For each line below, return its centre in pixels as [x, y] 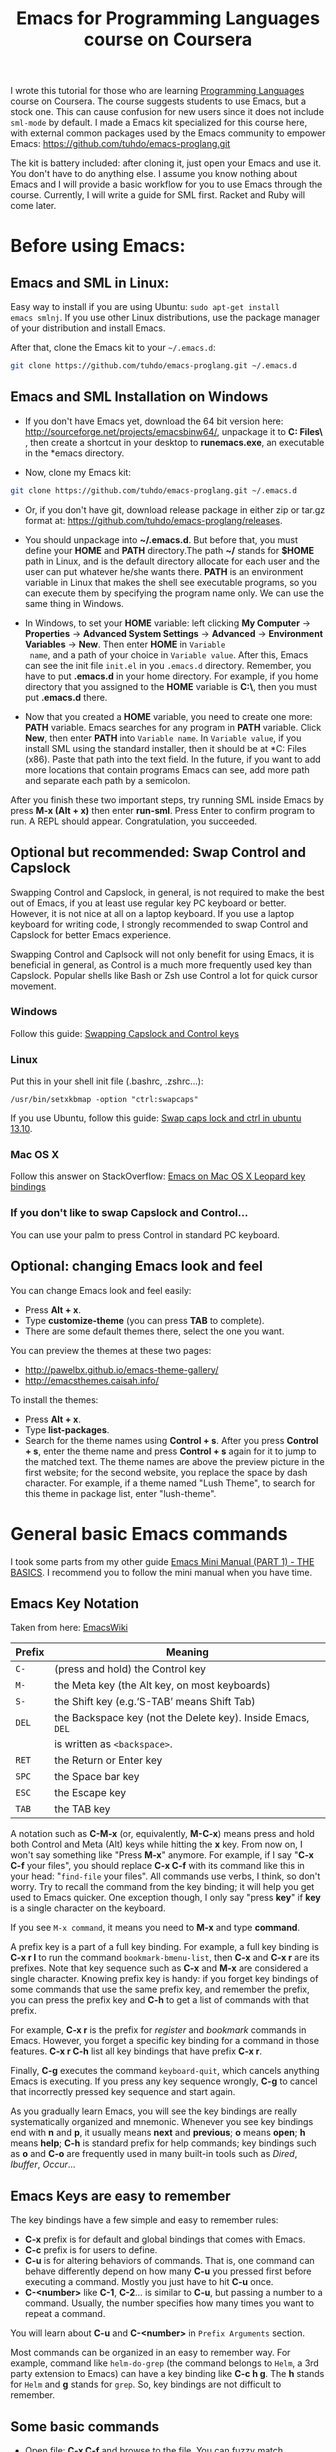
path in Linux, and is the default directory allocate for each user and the [172, 561]
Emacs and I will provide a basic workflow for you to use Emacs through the [166, 184]
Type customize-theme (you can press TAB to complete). [144, 1320]
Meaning [187, 1652]
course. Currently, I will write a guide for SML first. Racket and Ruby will [158, 195]
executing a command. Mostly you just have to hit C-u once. [149, 2282]
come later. [33, 206]
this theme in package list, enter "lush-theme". [120, 1493]
